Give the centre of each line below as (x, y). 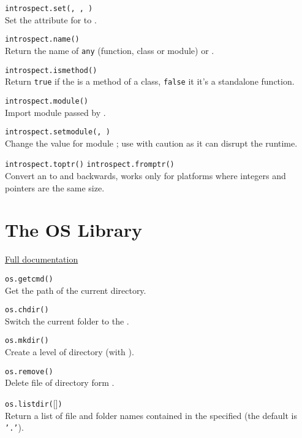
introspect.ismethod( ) (51, 70)
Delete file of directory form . (60, 382)
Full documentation (42, 259)
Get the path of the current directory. (76, 290)
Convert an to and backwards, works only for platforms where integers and (145, 176)
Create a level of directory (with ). (70, 352)
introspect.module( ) (47, 101)
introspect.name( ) (42, 40)
